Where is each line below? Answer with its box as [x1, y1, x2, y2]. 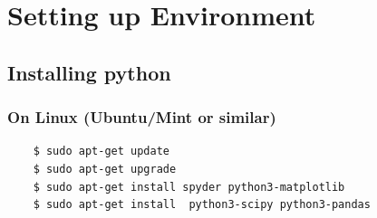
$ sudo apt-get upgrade [33, 162, 177, 175]
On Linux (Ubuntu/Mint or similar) [7, 106, 276, 128]
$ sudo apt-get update [33, 145, 169, 158]
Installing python [7, 58, 171, 86]
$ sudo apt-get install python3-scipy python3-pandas [33, 198, 371, 212]
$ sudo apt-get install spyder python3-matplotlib [33, 180, 345, 194]
